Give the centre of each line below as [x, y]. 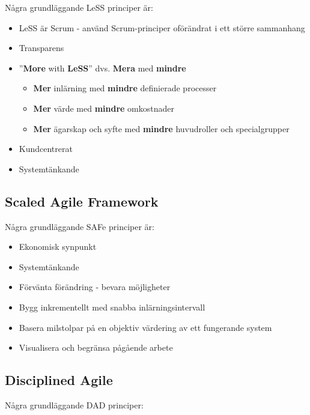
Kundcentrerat [46, 149]
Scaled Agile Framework [82, 201]
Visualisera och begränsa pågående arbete [96, 347]
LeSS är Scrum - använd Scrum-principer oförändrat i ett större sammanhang [162, 27]
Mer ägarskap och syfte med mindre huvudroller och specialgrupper [161, 128]
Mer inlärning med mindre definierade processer [125, 88]
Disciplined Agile [59, 380]
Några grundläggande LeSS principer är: [79, 7]
